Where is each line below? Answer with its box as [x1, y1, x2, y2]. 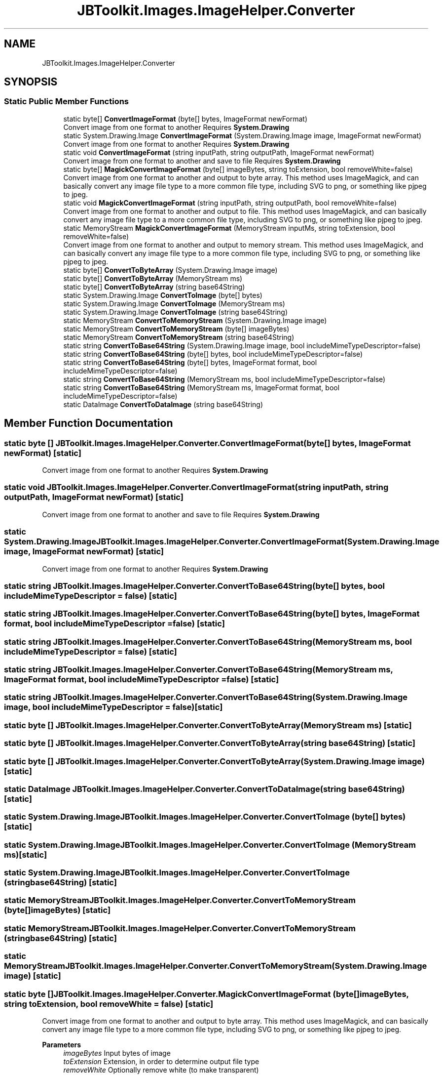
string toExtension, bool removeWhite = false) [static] [4, 998, 214, 1009]
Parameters [42, 1040, 81, 1049]
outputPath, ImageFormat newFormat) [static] [4, 492, 184, 502]
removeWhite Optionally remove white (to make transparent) [63, 1065, 259, 1074]
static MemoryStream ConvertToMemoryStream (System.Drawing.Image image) [63, 316, 327, 325]
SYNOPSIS [4, 76, 58, 88]
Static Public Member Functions [4, 96, 129, 107]
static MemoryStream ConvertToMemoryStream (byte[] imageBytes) [63, 324, 290, 333]
